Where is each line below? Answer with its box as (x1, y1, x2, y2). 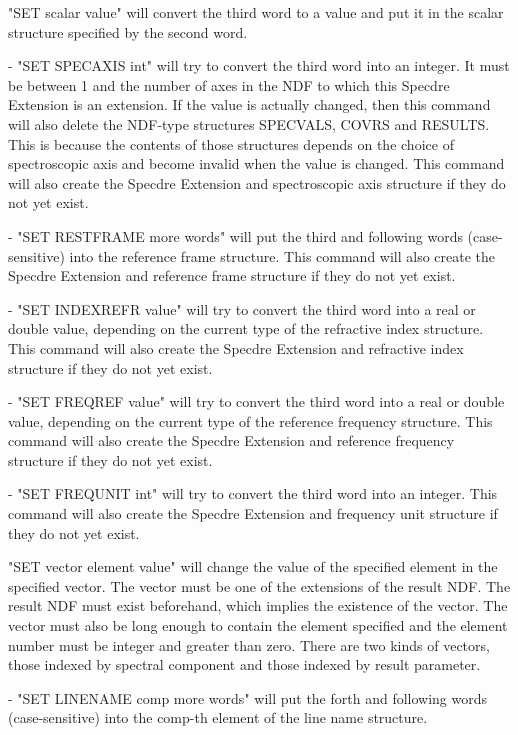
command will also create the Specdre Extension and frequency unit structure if (8, 503, 498, 524)
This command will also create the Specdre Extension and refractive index (8, 337, 464, 358)
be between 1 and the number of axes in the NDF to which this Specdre (8, 74, 450, 95)
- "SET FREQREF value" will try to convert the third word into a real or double (8, 391, 505, 412)
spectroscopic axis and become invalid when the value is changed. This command (8, 153, 505, 174)
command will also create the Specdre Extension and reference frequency (8, 430, 455, 451)
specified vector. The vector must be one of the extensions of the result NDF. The (8, 575, 511, 596)
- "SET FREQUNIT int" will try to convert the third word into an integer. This (8, 483, 498, 504)
